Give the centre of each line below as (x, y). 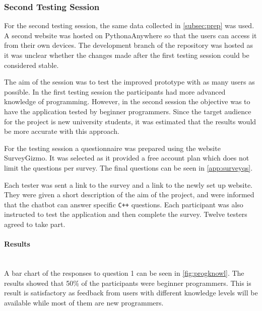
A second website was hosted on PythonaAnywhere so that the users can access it (130, 35)
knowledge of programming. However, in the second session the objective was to (127, 101)
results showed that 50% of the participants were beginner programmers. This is (128, 283)
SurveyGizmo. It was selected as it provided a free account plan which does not (127, 158)
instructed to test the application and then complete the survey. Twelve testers (126, 214)
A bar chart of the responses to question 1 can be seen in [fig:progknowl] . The (124, 273)
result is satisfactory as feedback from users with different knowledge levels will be (131, 293)
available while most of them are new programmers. (84, 302)
